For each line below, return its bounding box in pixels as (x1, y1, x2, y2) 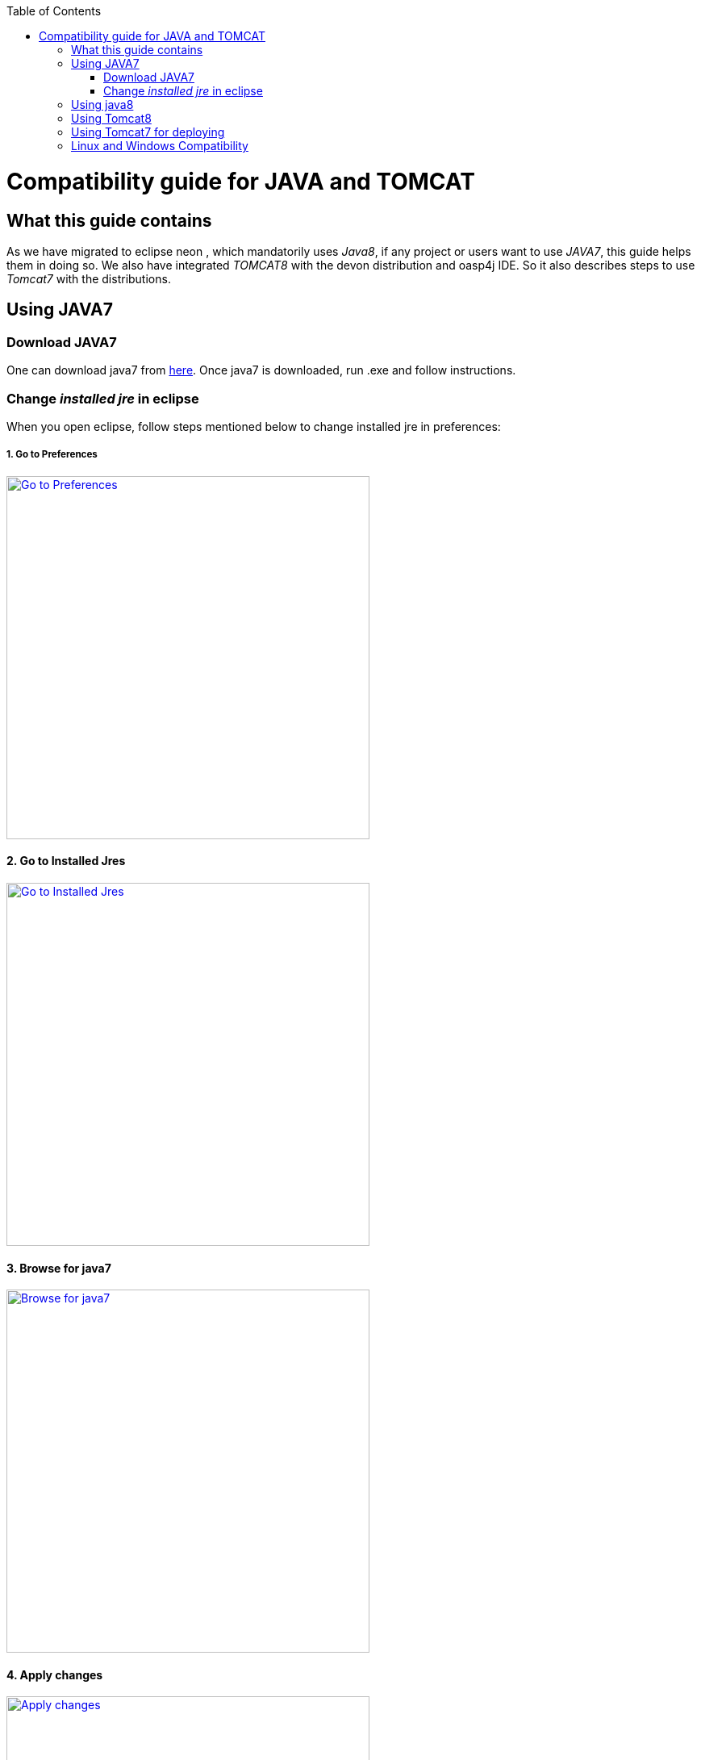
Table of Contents (6, 4, 102, 18)
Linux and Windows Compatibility (71, 139, 248, 153)
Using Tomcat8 (71, 111, 152, 125)
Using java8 (71, 98, 134, 111)
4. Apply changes (6, 1667, 103, 1682)
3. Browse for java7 (6, 1260, 111, 1275)
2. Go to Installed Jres (6, 854, 126, 868)
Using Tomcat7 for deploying (71, 125, 225, 139)
